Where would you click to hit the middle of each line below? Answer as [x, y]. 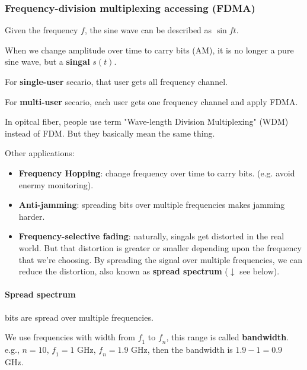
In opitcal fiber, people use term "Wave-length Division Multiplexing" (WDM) [147, 121]
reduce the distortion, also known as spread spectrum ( [123, 271]
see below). [260, 271]
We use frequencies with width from [70, 337]
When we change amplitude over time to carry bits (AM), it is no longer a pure [149, 50]
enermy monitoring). [56, 184]
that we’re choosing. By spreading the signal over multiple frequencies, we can [160, 259]
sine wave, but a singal [47, 61]
